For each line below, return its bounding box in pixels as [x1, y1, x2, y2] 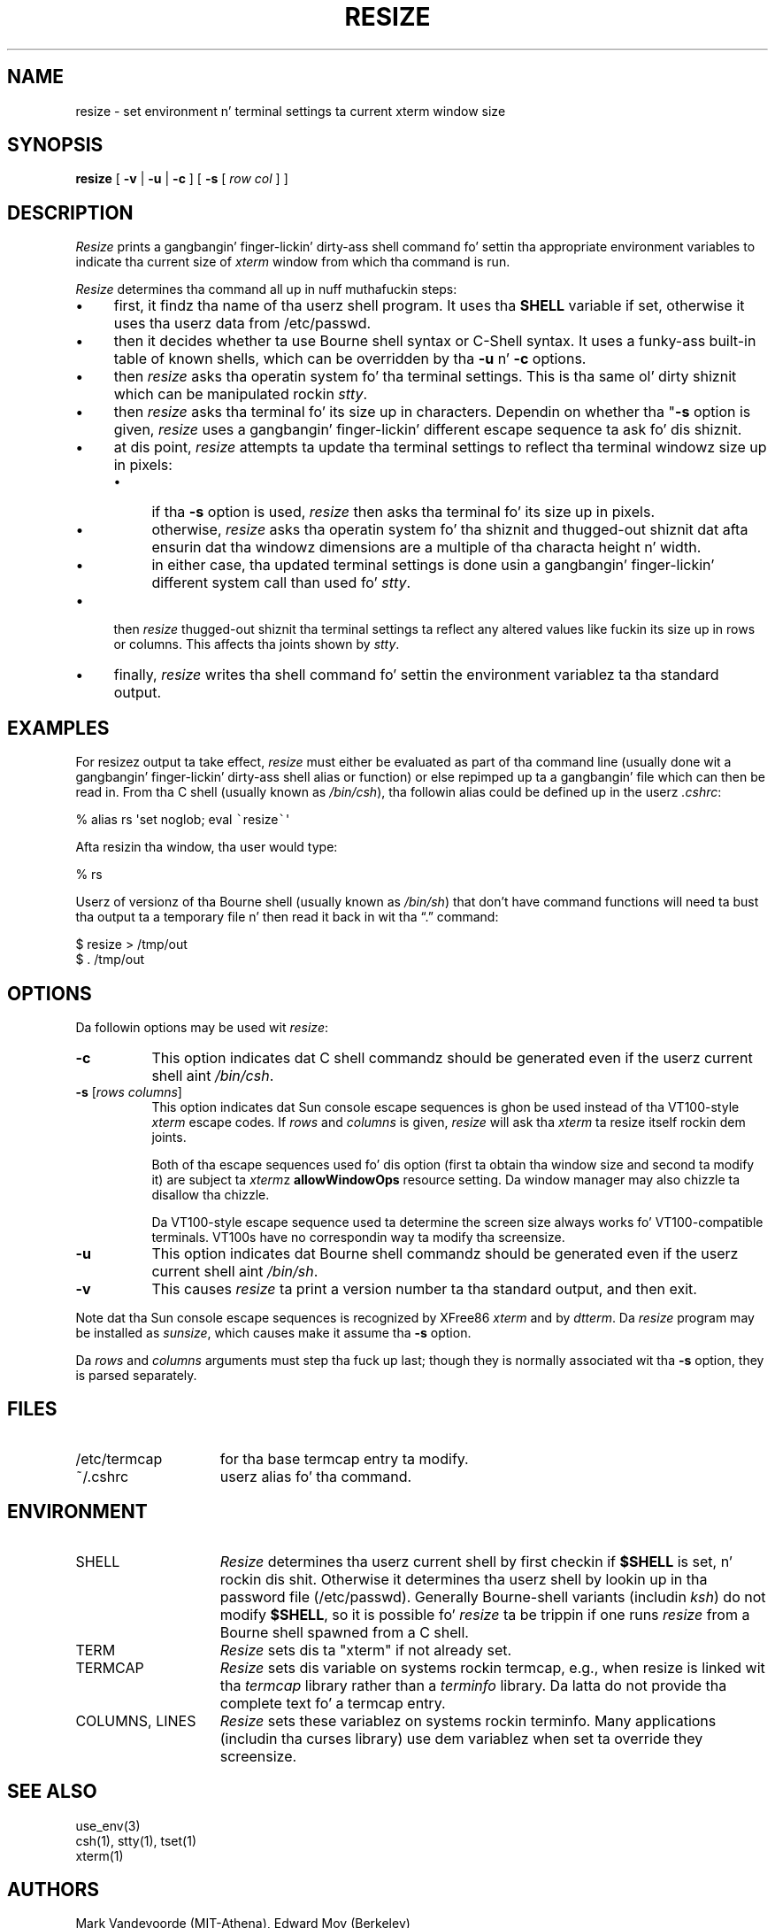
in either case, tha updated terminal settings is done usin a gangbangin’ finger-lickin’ [151, 556, 715, 575]
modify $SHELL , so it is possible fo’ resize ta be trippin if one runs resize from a [219, 1605, 750, 1623]
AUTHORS [7, 1878, 100, 1901]
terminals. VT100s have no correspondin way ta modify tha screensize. [151, 1229, 565, 1245]
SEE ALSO [7, 1780, 97, 1803]
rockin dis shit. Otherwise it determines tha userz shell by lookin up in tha [219, 1569, 708, 1588]
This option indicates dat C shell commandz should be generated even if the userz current [151, 1048, 753, 1067]
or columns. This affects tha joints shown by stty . [113, 636, 400, 652]
